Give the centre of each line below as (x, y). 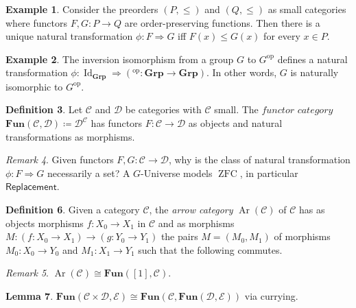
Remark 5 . (27, 273)
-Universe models (177, 173)
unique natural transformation (69, 36)
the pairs (179, 236)
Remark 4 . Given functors (60, 159)
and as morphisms (196, 223)
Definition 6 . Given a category (73, 209)
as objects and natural (235, 123)
